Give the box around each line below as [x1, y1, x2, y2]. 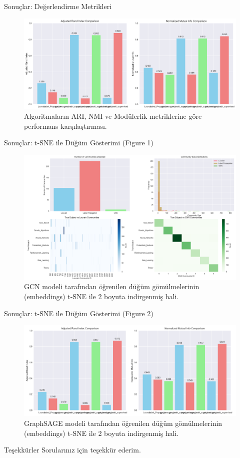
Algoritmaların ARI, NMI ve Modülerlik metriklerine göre [24, 111, 202, 121]
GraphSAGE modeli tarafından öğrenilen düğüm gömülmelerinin [24, 418, 222, 428]
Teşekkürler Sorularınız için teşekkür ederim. [4, 444, 141, 455]
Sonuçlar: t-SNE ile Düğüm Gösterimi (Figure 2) [4, 308, 153, 318]
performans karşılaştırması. [24, 120, 107, 131]
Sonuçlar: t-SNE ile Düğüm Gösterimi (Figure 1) [4, 137, 153, 148]
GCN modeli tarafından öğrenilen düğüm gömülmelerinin [24, 281, 199, 292]
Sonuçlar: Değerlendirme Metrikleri [4, 1, 112, 11]
